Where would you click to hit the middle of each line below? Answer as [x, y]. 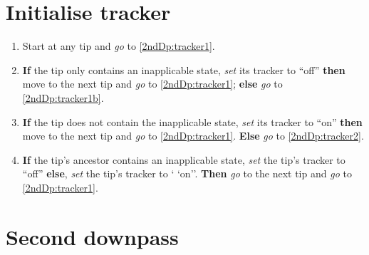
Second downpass [92, 236]
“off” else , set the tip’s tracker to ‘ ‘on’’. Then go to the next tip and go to [187, 173]
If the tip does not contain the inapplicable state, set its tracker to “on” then [192, 121]
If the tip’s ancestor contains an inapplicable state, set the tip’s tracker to [184, 159]
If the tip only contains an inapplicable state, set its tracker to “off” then [184, 69]
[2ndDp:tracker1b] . [63, 97]
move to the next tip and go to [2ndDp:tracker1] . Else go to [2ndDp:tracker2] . [193, 136]
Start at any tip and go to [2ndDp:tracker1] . [119, 46]
